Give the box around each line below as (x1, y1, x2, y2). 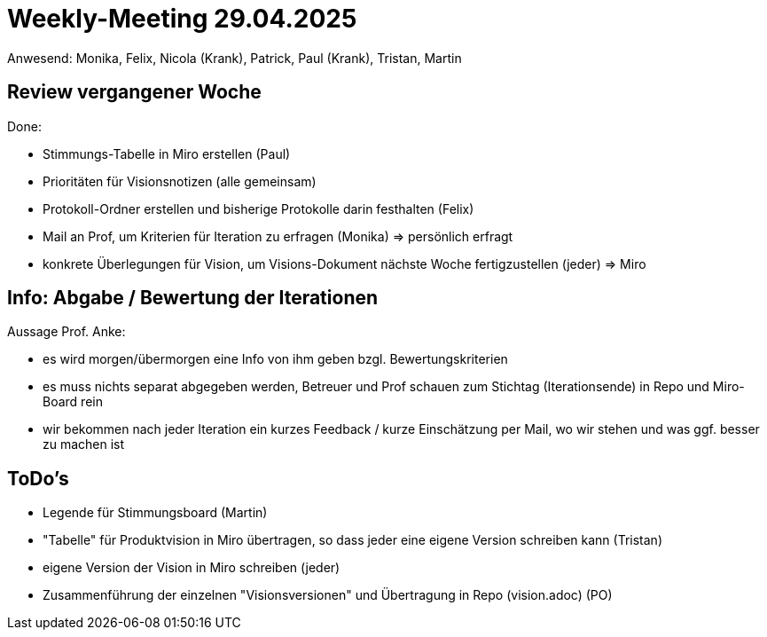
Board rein (43, 394, 103, 410)
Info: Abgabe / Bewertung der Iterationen (7, 287, 379, 310)
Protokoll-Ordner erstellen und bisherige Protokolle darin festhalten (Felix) (43, 201, 474, 216)
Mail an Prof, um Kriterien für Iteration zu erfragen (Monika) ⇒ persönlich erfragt (43, 228, 513, 244)
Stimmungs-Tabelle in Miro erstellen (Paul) (43, 145, 291, 161)
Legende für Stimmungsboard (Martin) (43, 505, 268, 521)
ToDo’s (7, 467, 69, 490)
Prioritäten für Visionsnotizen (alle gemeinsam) (43, 173, 317, 189)
